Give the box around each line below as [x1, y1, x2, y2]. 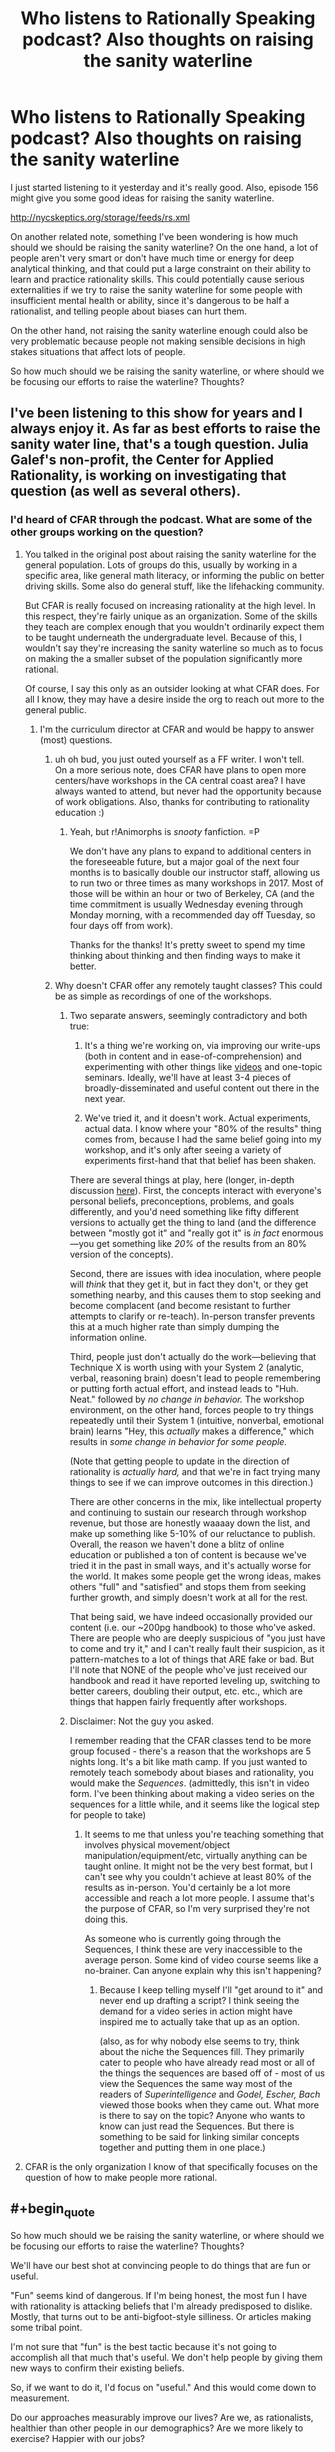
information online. [69, 1331, 148, 1343]
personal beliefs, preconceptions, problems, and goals [69, 1195, 295, 1207]
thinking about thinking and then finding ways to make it [69, 949, 301, 961]
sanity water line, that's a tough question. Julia [10, 436, 309, 453]
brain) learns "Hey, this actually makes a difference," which [69, 1425, 315, 1437]
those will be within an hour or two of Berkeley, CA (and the [69, 887, 315, 899]
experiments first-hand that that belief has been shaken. [84, 1154, 317, 1166]
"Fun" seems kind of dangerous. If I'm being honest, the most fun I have [10, 2289, 308, 2301]
